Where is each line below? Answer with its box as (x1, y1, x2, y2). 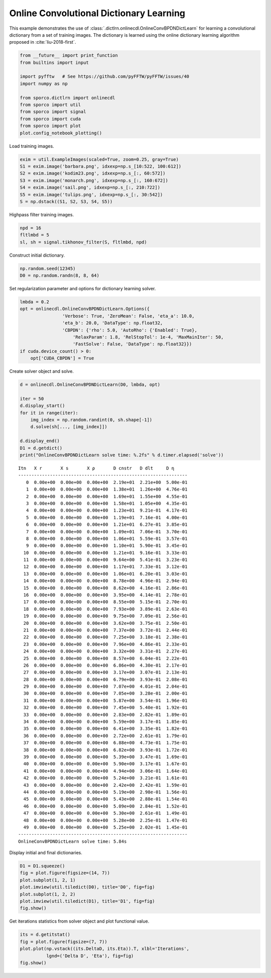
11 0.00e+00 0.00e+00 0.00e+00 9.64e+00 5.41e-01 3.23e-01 (23, 557, 188, 563)
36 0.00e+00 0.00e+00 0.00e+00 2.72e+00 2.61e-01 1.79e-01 (23, 732, 188, 739)
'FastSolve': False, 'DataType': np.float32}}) (73, 341, 192, 347)
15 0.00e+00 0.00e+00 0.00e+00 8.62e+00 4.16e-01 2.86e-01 (23, 585, 188, 591)
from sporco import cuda (20, 116, 81, 122)
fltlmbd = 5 (20, 232, 50, 238)
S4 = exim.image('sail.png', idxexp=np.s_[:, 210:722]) (20, 185, 161, 191)
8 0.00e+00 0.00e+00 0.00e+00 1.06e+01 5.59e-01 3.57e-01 (26, 536, 188, 541)
